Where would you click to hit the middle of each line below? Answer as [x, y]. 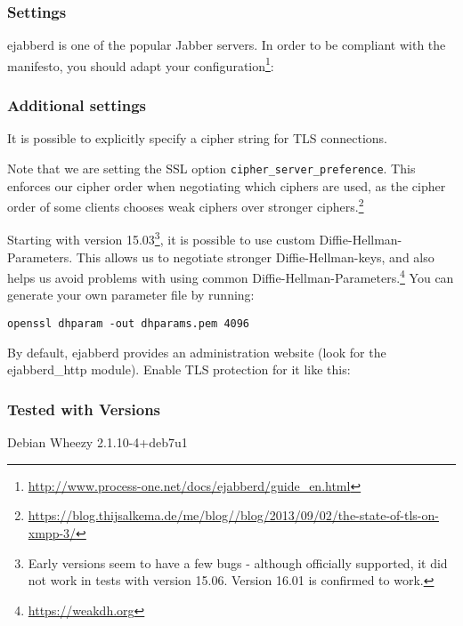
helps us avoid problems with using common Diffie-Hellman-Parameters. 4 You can [231, 276]
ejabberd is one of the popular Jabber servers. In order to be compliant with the [227, 45]
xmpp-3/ [52, 532]
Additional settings [77, 104]
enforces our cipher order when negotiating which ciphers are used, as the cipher [227, 185]
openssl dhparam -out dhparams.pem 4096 [129, 324]
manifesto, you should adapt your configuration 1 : [141, 64]
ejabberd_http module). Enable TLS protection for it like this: [179, 369]
